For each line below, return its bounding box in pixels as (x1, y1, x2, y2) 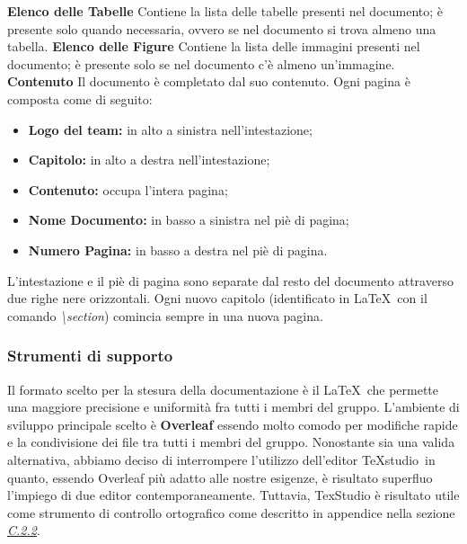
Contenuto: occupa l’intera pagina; (28, 180, 228, 199)
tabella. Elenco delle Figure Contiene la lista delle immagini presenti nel (7, 37, 420, 56)
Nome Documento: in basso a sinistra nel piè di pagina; (28, 210, 349, 229)
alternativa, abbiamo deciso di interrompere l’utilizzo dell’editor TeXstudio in (7, 450, 436, 468)
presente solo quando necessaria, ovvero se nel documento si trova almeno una (7, 19, 436, 38)
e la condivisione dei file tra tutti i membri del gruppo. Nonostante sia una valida (7, 433, 455, 451)
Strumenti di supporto (7, 344, 173, 367)
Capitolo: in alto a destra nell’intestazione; (28, 150, 270, 169)
